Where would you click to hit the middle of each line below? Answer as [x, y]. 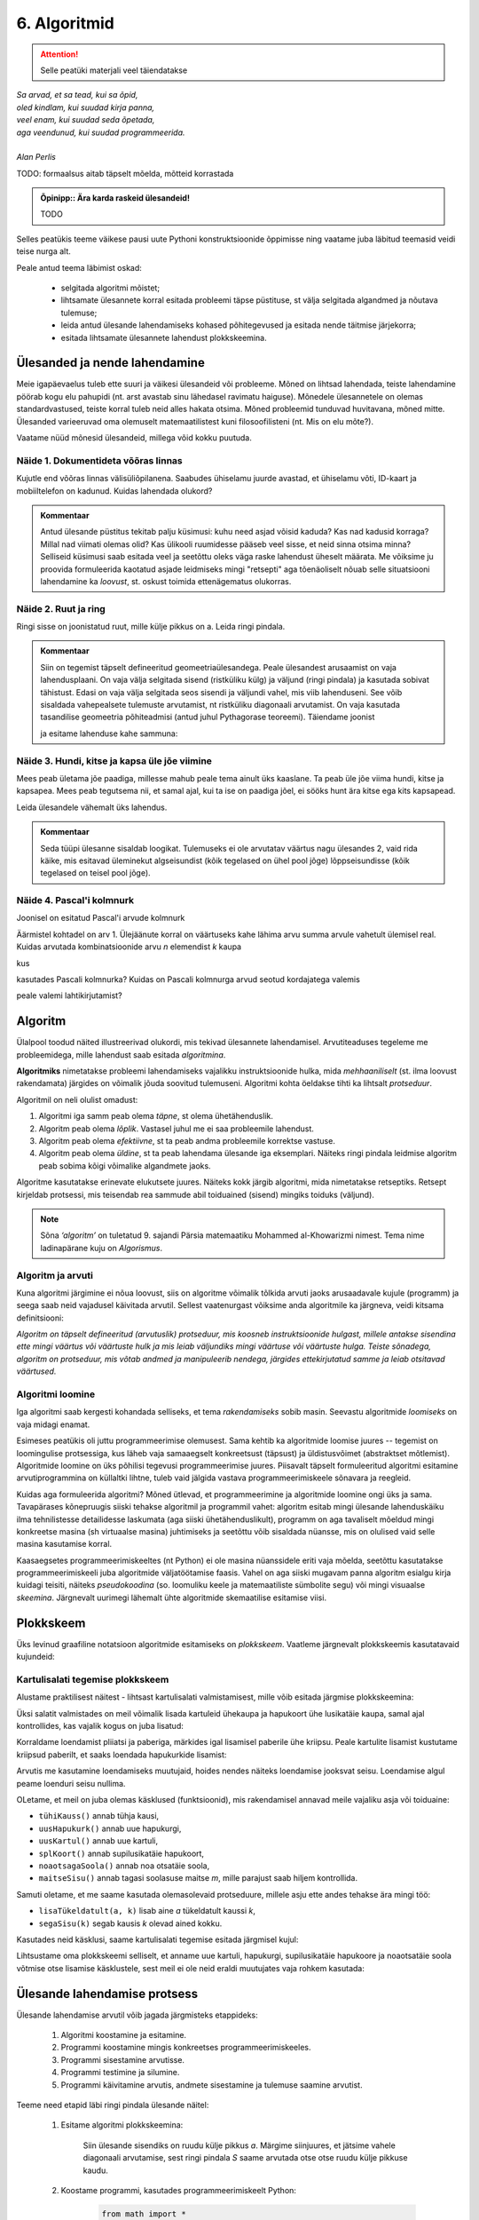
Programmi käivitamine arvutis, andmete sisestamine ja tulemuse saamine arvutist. [212, 2085]
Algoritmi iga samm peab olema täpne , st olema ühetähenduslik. [156, 1116]
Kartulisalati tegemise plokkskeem [93, 1679]
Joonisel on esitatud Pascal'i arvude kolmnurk [101, 918]
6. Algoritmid [65, 23]
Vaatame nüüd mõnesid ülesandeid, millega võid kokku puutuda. [134, 438]
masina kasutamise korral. [64, 1544]
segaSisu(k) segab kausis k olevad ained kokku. [130, 1923]
